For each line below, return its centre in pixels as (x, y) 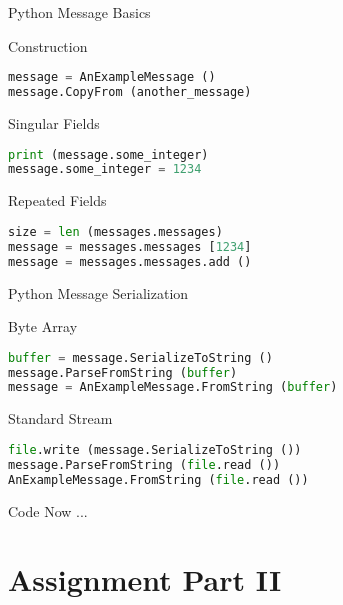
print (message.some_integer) (108, 154)
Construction (48, 45)
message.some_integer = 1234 (105, 169)
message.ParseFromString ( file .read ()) (144, 464)
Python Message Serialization (98, 292)
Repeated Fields (57, 200)
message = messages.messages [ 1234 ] (130, 246)
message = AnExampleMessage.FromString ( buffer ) (173, 387)
